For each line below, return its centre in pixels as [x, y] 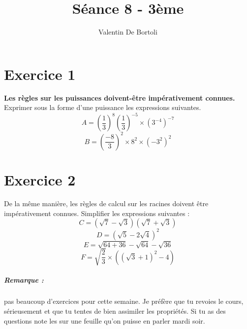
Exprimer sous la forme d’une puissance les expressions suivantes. [103, 107]
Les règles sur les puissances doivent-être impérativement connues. [120, 97]
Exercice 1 [40, 74]
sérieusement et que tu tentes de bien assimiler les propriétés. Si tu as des [115, 311]
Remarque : [24, 280]
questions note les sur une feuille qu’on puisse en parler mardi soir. [105, 320]
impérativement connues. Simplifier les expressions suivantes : [97, 213]
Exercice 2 [40, 180]
